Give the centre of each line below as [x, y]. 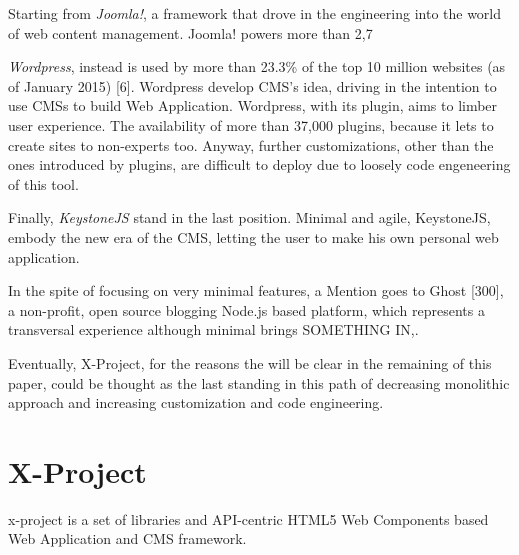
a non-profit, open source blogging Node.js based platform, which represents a [246, 309]
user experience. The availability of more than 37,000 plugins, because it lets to [251, 124]
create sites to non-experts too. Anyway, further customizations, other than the [251, 144]
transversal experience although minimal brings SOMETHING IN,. [213, 329]
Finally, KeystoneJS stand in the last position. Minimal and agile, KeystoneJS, [249, 217]
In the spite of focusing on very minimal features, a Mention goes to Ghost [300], [256, 290]
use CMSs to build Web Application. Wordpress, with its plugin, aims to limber [253, 105]
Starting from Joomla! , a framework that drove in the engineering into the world [255, 13]
